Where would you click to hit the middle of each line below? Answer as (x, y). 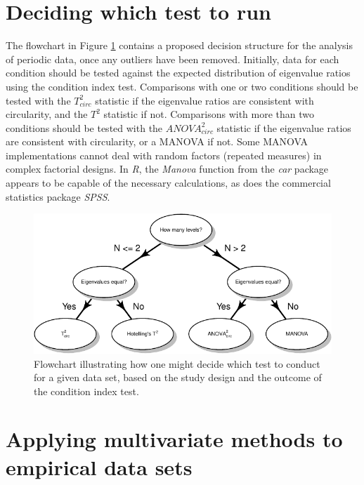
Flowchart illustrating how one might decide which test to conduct (177, 363)
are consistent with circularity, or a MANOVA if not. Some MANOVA (157, 141)
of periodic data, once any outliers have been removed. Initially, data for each (173, 59)
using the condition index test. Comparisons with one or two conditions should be (182, 86)
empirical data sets (99, 466)
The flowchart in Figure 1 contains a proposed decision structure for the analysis (180, 45)
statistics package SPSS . (58, 196)
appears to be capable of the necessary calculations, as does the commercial (168, 183)
